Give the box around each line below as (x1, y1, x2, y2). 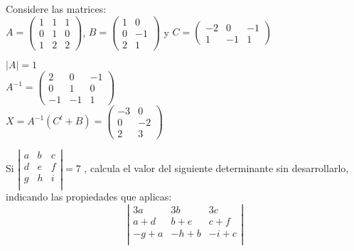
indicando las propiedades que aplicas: (6, 189, 172, 204)
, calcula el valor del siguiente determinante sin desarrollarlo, (84, 161, 349, 176)
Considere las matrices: (6, 1, 107, 16)
